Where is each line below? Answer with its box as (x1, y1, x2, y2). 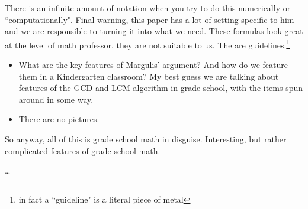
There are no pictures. (18, 113, 100, 125)
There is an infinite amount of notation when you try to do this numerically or (5, 2, 291, 14)
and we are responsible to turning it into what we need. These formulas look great (5, 25, 303, 37)
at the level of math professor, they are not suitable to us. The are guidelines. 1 (5, 37, 290, 51)
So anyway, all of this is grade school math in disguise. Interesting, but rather (5, 133, 287, 145)
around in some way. (18, 93, 94, 105)
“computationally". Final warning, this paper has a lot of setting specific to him (5, 13, 294, 25)
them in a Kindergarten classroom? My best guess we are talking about (18, 70, 279, 82)
